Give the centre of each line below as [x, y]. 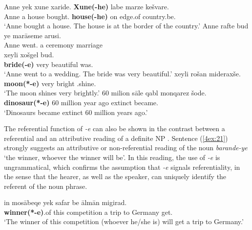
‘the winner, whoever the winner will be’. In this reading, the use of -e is [112, 157]
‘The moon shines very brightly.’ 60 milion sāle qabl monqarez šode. [105, 93]
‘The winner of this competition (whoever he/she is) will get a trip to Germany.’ [124, 221]
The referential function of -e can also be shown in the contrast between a [115, 128]
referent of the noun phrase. [46, 186]
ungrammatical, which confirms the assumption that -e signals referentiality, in [122, 167]
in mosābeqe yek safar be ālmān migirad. [65, 202]
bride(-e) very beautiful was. [49, 64]
